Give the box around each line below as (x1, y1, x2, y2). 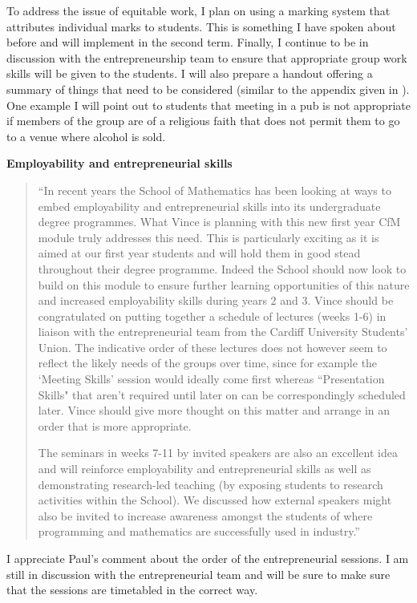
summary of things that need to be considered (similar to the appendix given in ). (6, 80, 410, 97)
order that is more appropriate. (38, 417, 192, 434)
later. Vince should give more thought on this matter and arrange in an (38, 402, 391, 419)
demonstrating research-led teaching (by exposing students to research (38, 476, 383, 492)
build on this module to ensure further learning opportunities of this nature (38, 276, 410, 293)
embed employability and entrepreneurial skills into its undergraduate (38, 197, 381, 214)
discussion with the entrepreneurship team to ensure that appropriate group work (6, 49, 407, 66)
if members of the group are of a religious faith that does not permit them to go (6, 112, 400, 129)
